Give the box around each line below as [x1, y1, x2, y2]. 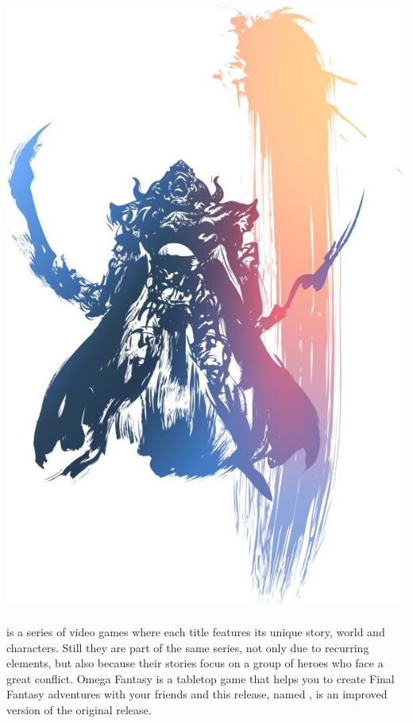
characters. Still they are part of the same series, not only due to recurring [6, 639, 369, 655]
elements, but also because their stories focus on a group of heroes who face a [6, 655, 384, 671]
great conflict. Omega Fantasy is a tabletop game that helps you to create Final [6, 670, 395, 686]
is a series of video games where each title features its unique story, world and [6, 624, 385, 640]
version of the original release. [6, 701, 152, 717]
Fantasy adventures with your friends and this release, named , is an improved [6, 686, 388, 702]
